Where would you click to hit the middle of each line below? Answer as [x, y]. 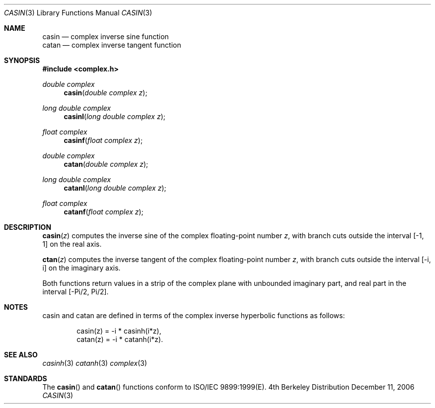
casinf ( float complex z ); [103, 140]
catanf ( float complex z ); [104, 212]
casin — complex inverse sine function [106, 36]
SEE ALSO [21, 355]
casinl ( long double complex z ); [115, 116]
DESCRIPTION [28, 227]
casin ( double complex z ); [106, 93]
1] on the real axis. [72, 244]
